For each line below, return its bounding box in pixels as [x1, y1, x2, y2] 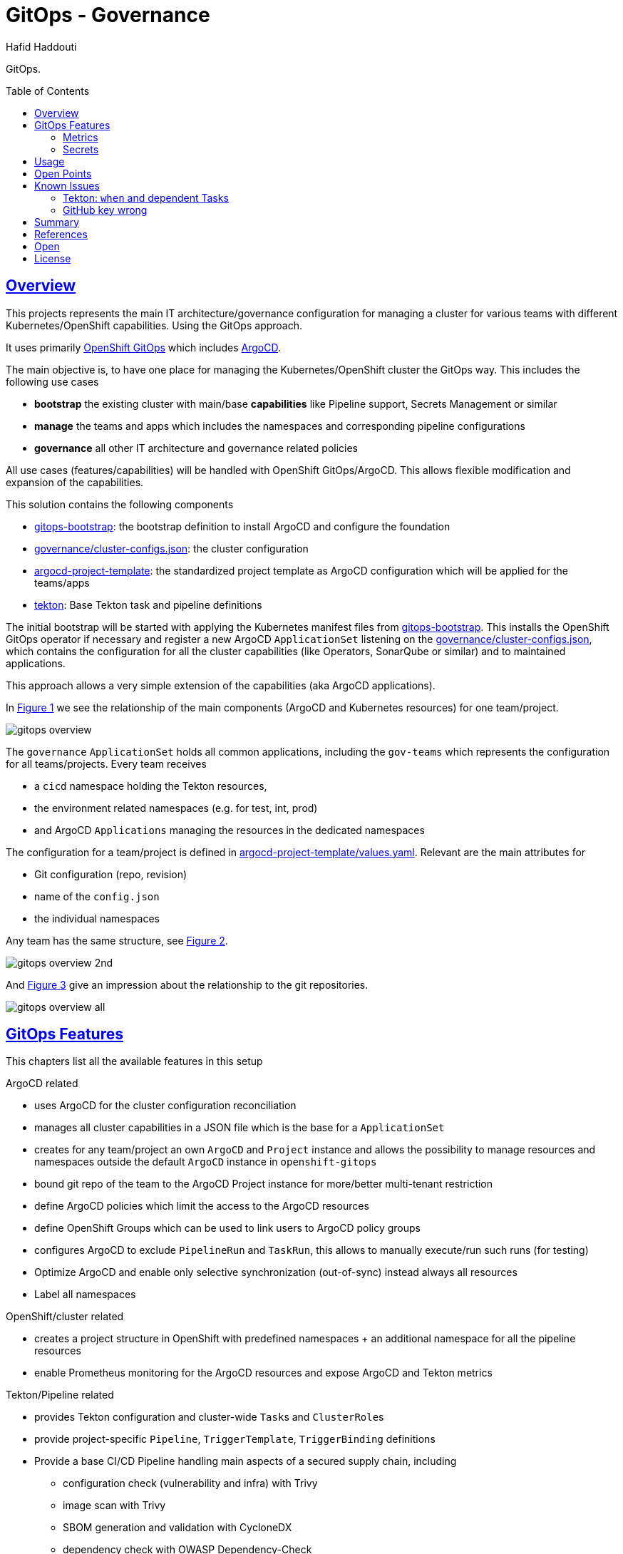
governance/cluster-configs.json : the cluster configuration [34, 542, 309, 555]
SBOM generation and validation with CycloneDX [63, 1521, 292, 1534]
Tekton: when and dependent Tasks [63, 191, 229, 204]
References [34, 227, 88, 240]
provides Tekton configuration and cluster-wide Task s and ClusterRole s [34, 1411, 384, 1424]
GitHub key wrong [63, 203, 148, 216]
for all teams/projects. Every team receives [6, 757, 207, 770]
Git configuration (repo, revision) [34, 868, 187, 880]
